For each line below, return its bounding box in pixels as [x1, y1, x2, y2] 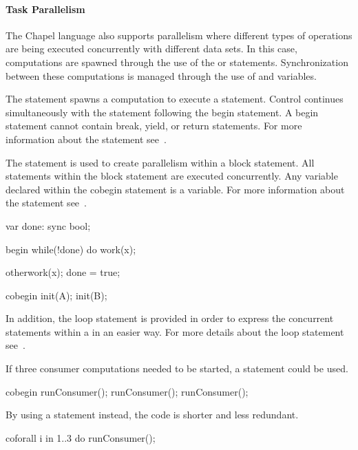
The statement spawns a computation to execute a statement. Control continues [6, 92, 344, 106]
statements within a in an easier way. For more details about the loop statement [6, 324, 344, 339]
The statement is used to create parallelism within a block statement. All [6, 155, 315, 169]
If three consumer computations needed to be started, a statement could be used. [6, 361, 348, 376]
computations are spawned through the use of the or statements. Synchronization [6, 54, 348, 69]
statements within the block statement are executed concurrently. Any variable [6, 169, 338, 183]
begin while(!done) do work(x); [6, 242, 136, 256]
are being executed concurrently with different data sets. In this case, [6, 41, 297, 56]
